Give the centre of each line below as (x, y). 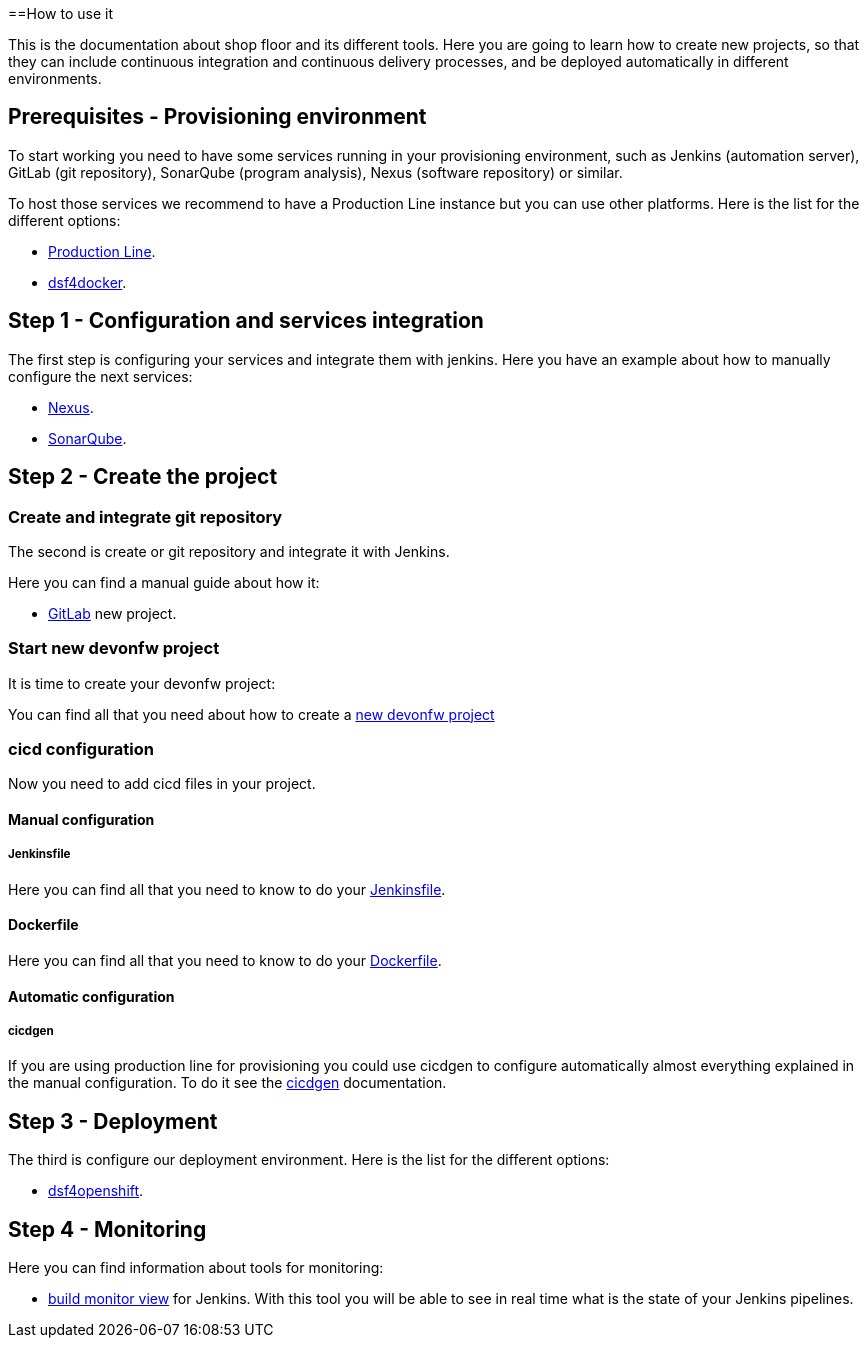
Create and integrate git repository (145, 516)
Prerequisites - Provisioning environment (217, 117)
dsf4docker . (87, 282)
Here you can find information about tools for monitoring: (196, 1268)
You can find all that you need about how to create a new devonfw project (251, 714)
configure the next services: (100, 376)
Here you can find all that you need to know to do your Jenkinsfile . (227, 889)
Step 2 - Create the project (143, 477)
